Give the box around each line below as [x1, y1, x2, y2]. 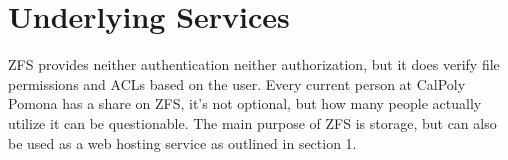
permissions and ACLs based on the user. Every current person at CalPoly [8, 73, 466, 94]
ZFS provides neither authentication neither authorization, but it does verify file [8, 54, 500, 75]
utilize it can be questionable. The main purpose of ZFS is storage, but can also [8, 112, 497, 133]
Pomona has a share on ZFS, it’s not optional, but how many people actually [8, 93, 482, 114]
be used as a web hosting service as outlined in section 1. [8, 132, 357, 153]
